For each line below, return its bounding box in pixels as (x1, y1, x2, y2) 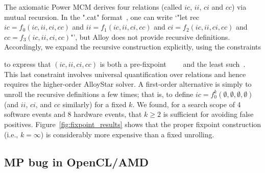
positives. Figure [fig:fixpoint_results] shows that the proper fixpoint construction (4, 118, 261, 129)
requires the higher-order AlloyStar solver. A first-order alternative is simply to (4, 79, 252, 89)
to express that (4, 58, 51, 69)
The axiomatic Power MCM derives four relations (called (4, 2, 182, 12)
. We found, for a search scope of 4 (132, 98, 241, 109)
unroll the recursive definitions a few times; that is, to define (4, 88, 194, 99)
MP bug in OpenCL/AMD (4, 154, 149, 169)
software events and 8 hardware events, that (4, 109, 142, 119)
